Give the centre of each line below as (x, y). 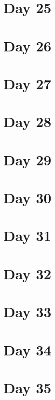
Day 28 (27, 121)
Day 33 (27, 312)
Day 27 (27, 83)
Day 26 (27, 45)
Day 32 (27, 273)
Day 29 (27, 159)
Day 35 (27, 387)
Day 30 (27, 198)
